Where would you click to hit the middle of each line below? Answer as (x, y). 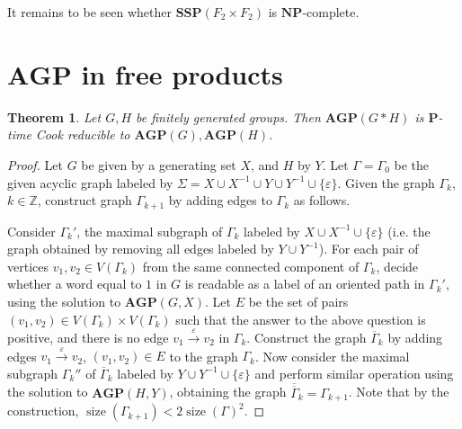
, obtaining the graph (228, 392)
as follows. (322, 200)
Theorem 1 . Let (54, 116)
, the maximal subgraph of (150, 231)
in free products (182, 73)
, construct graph (84, 200)
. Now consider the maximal (332, 356)
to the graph (204, 356)
